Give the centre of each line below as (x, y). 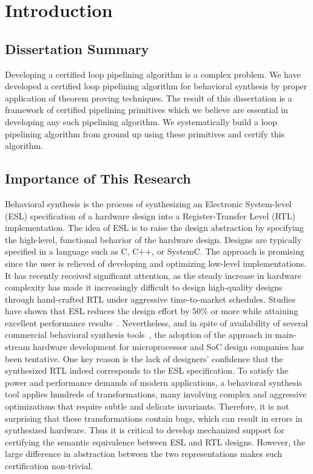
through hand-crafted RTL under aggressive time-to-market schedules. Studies (150, 299)
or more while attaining (254, 311)
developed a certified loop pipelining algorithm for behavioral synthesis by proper (156, 86)
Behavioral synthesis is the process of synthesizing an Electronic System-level (148, 203)
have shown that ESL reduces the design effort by (97, 311)
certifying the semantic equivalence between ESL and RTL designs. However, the (155, 441)
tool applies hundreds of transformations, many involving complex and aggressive (156, 394)
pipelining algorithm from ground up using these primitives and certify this (145, 133)
